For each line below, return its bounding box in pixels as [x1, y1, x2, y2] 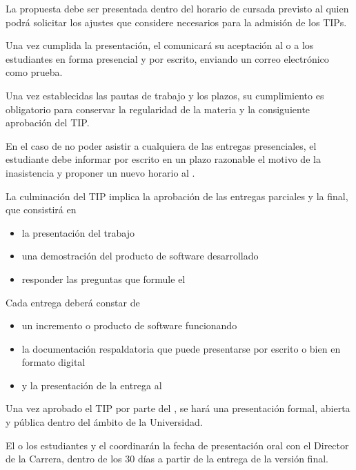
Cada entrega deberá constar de [6, 295, 140, 309]
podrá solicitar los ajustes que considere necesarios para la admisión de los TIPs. [6, 14, 347, 29]
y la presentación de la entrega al [21, 378, 162, 392]
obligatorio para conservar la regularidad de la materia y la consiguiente [6, 101, 310, 116]
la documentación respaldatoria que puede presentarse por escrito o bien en [21, 341, 341, 355]
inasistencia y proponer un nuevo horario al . [6, 165, 195, 179]
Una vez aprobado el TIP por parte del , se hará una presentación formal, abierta [6, 401, 350, 415]
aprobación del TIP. [6, 115, 90, 130]
